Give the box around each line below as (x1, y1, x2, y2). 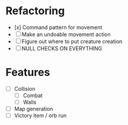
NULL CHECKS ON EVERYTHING (21, 44, 103, 52)
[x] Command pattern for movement (14, 24, 103, 31)
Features (5, 66, 50, 79)
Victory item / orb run (14, 112, 67, 119)
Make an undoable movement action (21, 31, 111, 38)
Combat (23, 92, 43, 99)
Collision (14, 85, 36, 92)
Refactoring (5, 4, 65, 18)
